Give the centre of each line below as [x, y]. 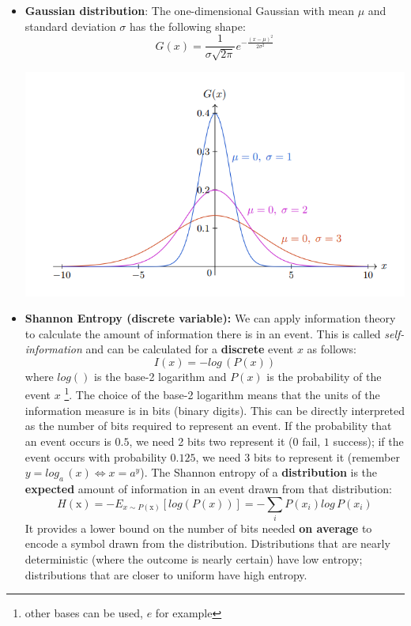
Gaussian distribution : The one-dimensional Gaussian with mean [190, 10]
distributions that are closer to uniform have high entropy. [166, 574]
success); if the [368, 441]
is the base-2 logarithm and [160, 376]
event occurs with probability [96, 456]
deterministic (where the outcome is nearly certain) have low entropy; [194, 559]
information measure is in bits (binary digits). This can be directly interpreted [215, 410]
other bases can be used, [84, 613]
